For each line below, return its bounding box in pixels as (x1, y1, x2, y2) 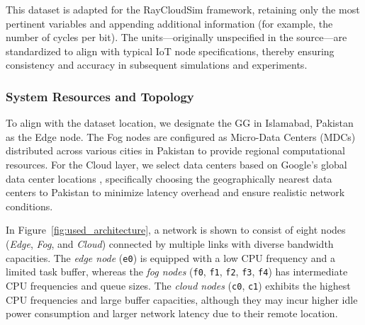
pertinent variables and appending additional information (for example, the (6, 16, 333, 30)
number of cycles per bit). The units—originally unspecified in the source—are (6, 30, 347, 45)
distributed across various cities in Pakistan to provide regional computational (6, 143, 345, 158)
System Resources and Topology (6, 87, 194, 105)
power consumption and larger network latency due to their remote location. (6, 306, 338, 321)
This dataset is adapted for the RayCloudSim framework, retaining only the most (6, 2, 360, 16)
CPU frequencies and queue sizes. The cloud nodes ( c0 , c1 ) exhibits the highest (6, 278, 351, 292)
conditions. (6, 198, 53, 213)
